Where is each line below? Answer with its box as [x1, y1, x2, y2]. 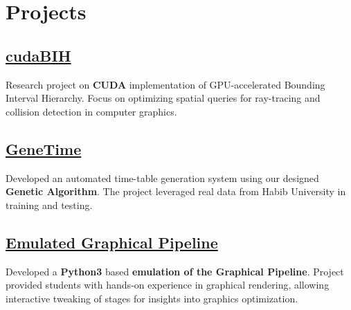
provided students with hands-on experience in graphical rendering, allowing [6, 277, 330, 292]
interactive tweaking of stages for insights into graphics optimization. [6, 291, 298, 305]
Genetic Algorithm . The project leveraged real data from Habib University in [6, 184, 346, 199]
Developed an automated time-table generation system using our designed [6, 170, 319, 185]
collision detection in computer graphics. [6, 104, 177, 118]
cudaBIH [6, 44, 71, 66]
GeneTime [6, 138, 82, 159]
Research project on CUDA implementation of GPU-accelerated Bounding [6, 77, 325, 91]
